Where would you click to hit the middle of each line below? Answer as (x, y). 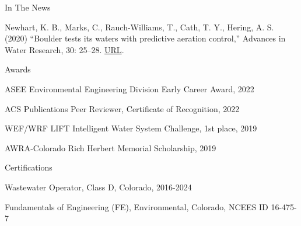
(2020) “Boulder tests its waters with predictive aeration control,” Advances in (145, 38)
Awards (18, 69)
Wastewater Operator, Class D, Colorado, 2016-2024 (98, 187)
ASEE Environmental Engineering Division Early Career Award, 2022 (129, 88)
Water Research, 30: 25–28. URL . (64, 49)
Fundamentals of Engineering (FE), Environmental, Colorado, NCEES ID (136, 206)
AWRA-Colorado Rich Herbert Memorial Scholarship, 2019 (111, 147)
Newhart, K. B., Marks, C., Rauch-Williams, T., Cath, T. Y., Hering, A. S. (139, 27)
